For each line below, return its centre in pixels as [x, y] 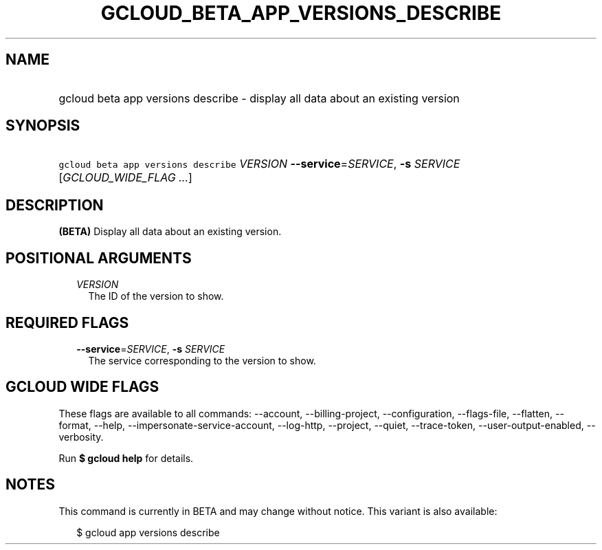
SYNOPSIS [43, 126]
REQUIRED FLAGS [67, 322]
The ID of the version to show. [156, 296]
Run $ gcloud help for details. [126, 458]
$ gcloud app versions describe [148, 532]
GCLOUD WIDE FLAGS [82, 387]
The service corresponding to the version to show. [202, 360]
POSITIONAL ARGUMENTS [99, 258]
